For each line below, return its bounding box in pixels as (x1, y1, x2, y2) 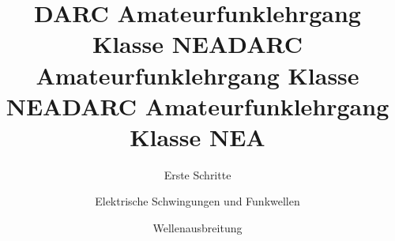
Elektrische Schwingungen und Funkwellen (95, 193, 300, 209)
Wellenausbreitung (152, 220, 243, 236)
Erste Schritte (164, 166, 231, 183)
